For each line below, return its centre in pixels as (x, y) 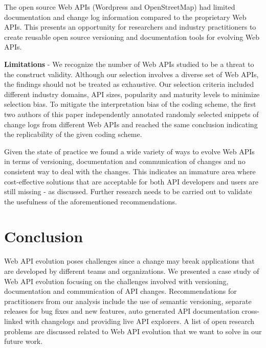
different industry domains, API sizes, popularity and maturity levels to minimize (132, 94)
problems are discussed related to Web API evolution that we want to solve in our (133, 331)
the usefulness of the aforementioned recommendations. (91, 201)
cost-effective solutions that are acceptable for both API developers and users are (131, 181)
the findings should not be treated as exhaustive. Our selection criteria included (129, 84)
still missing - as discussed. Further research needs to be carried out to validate (128, 191)
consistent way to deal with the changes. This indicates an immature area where (130, 171)
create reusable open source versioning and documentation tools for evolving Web (132, 37)
